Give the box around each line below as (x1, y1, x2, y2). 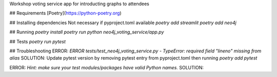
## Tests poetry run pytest (9, 38, 66, 45)
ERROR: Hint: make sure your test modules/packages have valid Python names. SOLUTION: (9, 64, 204, 70)
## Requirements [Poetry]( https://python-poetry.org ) (9, 10, 122, 16)
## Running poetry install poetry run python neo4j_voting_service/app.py (9, 29, 164, 35)
